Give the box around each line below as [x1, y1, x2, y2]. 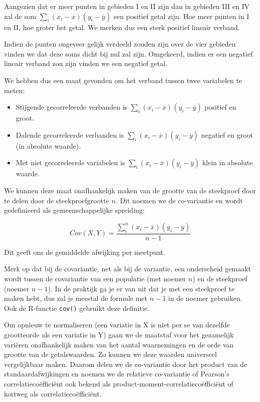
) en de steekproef [192, 273, 247, 283]
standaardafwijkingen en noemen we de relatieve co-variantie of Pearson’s [4, 368, 229, 379]
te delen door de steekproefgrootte [4, 195, 109, 205]
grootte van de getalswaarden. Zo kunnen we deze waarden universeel [4, 349, 217, 359]
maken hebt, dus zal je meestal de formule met [4, 293, 147, 303]
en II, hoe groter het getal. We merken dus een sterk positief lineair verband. [4, 22, 240, 32]
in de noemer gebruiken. [168, 293, 242, 303]
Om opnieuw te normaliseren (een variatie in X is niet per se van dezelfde [4, 319, 230, 330]
